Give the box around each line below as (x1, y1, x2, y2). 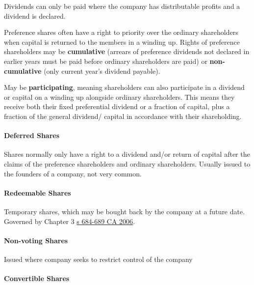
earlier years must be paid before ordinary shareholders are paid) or (4, 56, 207, 66)
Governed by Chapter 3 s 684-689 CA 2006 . (4, 216, 135, 226)
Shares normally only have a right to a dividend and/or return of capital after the (4, 149, 250, 159)
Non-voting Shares (4, 235, 68, 245)
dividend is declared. (4, 10, 66, 21)
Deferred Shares (4, 130, 60, 141)
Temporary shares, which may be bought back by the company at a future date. (4, 206, 245, 216)
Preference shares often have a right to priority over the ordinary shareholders (4, 27, 238, 37)
